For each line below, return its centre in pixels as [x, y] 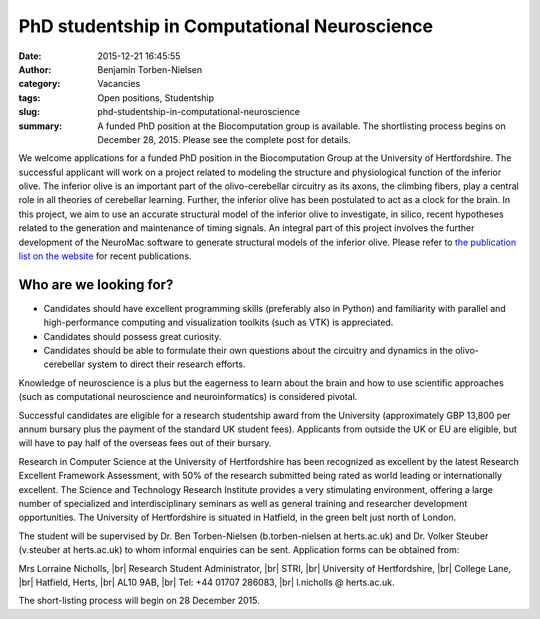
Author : [35, 69]
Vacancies [119, 84]
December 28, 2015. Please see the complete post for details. [224, 139]
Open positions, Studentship [156, 97]
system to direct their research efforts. [166, 364]
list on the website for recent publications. [105, 256]
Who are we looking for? [96, 284]
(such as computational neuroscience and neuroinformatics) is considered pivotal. [188, 397]
